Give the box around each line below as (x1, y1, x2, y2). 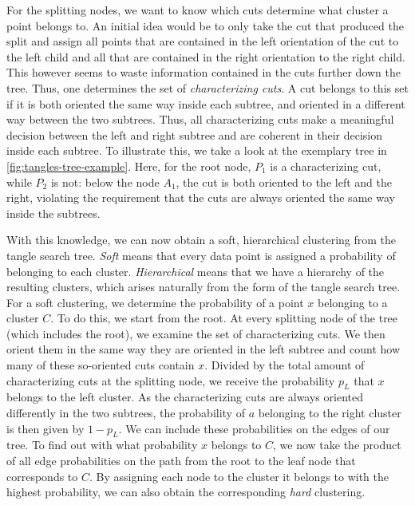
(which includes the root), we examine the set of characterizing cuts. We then (6, 325, 385, 341)
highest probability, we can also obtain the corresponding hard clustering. (6, 483, 366, 500)
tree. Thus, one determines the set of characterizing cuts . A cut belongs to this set (6, 79, 409, 96)
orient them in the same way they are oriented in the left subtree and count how (6, 341, 400, 357)
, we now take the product (273, 436, 401, 453)
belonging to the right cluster (258, 404, 401, 421)
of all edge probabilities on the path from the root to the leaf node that (6, 452, 356, 469)
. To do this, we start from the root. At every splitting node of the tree (50, 310, 398, 326)
